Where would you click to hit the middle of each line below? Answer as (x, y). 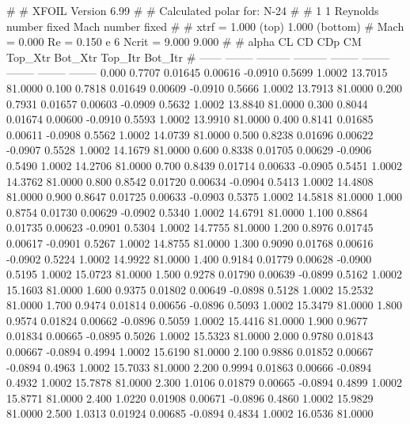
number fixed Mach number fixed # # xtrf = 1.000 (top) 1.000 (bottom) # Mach (205, 26)
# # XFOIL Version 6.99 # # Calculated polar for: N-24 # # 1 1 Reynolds (193, 10)
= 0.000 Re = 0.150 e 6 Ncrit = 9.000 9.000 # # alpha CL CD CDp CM (184, 42)
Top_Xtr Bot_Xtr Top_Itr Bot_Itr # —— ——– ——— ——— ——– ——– (198, 57)
